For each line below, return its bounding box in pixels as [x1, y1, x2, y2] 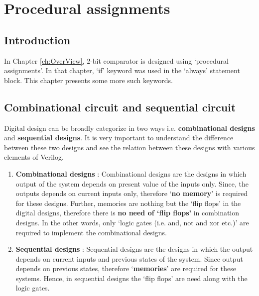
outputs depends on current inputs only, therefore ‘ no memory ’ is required [15, 188, 248, 198]
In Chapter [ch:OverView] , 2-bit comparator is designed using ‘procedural [4, 55, 229, 66]
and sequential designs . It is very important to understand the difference [4, 132, 234, 143]
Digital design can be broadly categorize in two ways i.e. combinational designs [4, 122, 255, 133]
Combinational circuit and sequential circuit [4, 99, 236, 114]
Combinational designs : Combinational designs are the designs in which [15, 168, 247, 179]
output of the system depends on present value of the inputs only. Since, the [15, 178, 249, 189]
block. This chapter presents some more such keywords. [4, 75, 173, 85]
